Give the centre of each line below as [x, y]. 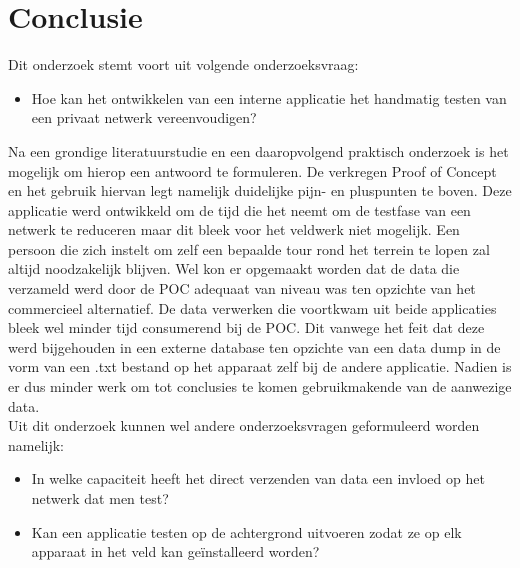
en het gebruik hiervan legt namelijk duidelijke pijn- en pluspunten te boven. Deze [260, 190]
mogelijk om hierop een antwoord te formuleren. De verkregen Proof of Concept [252, 170]
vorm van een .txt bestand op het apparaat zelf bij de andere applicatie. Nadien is [260, 366]
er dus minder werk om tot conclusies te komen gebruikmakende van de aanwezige [260, 386]
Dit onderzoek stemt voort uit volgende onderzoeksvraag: [183, 64]
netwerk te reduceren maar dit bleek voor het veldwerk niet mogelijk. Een [234, 229]
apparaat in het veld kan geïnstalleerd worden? [175, 551]
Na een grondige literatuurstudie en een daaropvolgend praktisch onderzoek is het [258, 150]
